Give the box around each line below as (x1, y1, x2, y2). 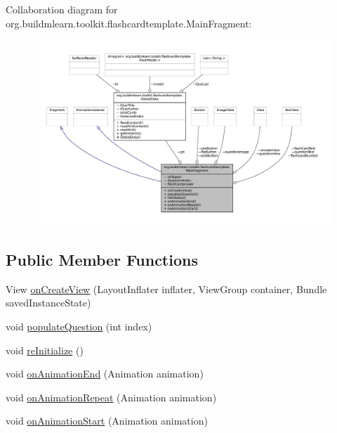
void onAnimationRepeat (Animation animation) (6, 389, 217, 404)
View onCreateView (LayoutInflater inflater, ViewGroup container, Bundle (6, 281, 327, 296)
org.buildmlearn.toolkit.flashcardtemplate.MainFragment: (6, 15, 252, 30)
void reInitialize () (6, 342, 84, 357)
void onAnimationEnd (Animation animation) (6, 366, 204, 381)
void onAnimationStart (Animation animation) (6, 413, 208, 428)
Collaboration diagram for (6, 2, 118, 16)
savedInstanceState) (6, 295, 91, 310)
